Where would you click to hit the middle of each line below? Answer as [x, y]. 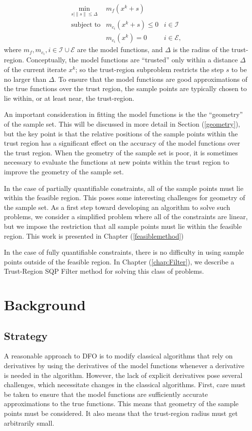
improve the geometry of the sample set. [64, 171]
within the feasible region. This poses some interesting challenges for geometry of [125, 197]
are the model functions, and [120, 49]
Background [45, 305]
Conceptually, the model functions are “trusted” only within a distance [132, 60]
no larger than [25, 79]
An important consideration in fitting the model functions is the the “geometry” [124, 114]
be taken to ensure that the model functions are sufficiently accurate [106, 394]
